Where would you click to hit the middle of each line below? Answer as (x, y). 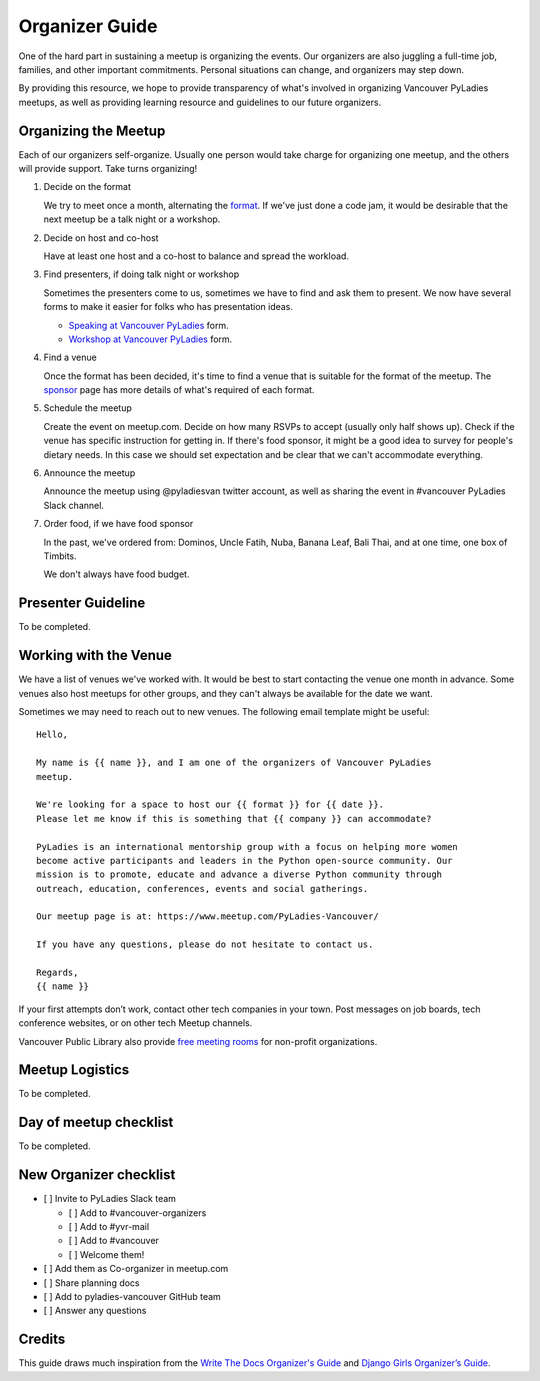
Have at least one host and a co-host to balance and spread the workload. (196, 256)
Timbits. (60, 556)
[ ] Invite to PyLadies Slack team (110, 1199)
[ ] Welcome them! (106, 1254)
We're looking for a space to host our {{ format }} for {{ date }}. (210, 804)
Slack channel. (74, 505)
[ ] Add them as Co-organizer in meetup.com (136, 1269)
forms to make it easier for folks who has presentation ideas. (168, 307)
